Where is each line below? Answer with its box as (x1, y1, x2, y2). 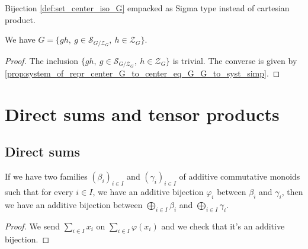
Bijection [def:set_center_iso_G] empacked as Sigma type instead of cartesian (5, 2, 290, 14)
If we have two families (5, 170, 88, 183)
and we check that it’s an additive (161, 219, 285, 232)
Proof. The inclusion (5, 54, 79, 66)
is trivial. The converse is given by (172, 54, 297, 66)
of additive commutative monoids (179, 170, 300, 183)
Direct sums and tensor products (5, 101, 280, 126)
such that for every (5, 186, 73, 198)
